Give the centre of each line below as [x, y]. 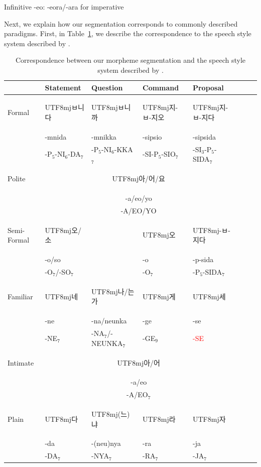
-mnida [56, 136]
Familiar [20, 296]
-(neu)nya [106, 443]
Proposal [208, 87]
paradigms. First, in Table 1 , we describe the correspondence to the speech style [128, 33]
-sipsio [152, 136]
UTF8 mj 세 [209, 296]
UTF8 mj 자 [209, 419]
